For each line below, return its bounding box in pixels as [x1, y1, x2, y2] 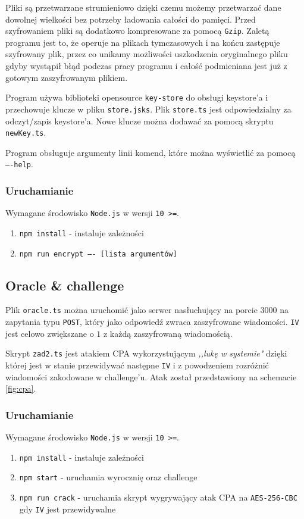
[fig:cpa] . [5, 382, 36, 395]
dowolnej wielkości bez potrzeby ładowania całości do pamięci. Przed [5, 12, 256, 25]
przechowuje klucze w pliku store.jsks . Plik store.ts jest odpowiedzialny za [5, 102, 292, 115]
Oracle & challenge [5, 276, 124, 294]
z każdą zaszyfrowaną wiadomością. [103, 327, 233, 339]
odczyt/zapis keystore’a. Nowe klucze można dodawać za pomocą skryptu [5, 114, 274, 127]
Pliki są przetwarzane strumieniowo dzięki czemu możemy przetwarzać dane [5, 1, 281, 13]
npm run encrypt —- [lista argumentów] [19, 249, 177, 258]
